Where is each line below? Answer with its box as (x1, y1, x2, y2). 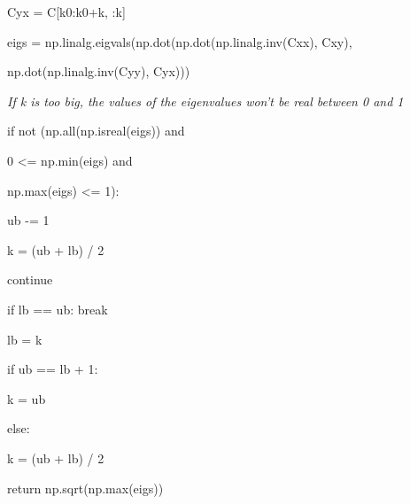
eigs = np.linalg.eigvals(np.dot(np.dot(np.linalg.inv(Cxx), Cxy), (7, 32, 352, 50)
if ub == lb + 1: (7, 360, 98, 378)
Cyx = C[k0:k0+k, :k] (7, 3, 126, 20)
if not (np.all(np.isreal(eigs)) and (7, 121, 185, 140)
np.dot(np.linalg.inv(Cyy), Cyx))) (7, 62, 190, 81)
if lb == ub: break (7, 299, 108, 318)
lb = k (7, 330, 43, 348)
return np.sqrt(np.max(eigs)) (7, 478, 164, 497)
